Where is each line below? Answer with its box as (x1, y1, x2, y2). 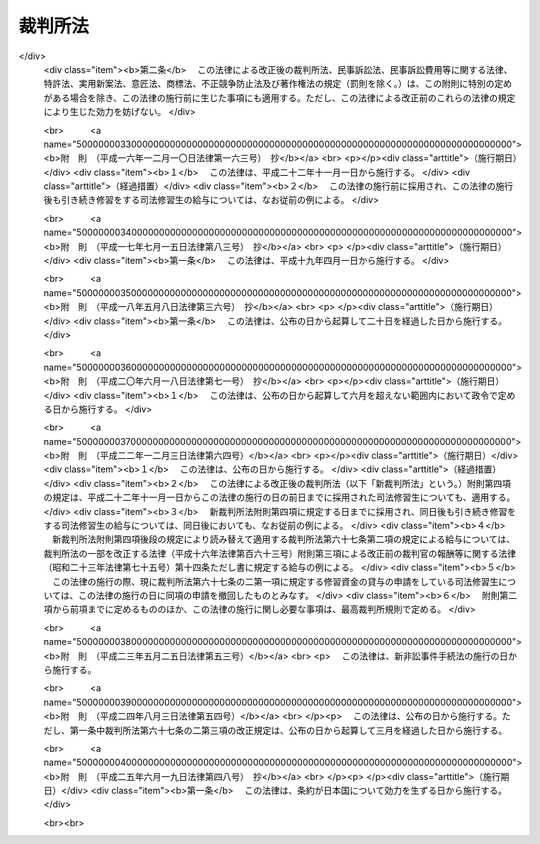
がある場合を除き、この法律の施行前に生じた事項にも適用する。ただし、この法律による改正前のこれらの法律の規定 (43, 91, 516, 104)
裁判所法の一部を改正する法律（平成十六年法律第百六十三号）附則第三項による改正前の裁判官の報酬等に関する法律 (43, 547, 517, 559)
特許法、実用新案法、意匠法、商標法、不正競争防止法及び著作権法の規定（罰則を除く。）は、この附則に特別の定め (43, 78, 512, 90)
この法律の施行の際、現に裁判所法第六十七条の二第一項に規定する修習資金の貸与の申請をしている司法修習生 (51, 575, 499, 587)
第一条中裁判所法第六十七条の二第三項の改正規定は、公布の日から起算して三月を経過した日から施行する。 (69, 724, 508, 736)
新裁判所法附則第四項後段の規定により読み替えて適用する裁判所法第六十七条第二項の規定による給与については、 (51, 533, 515, 545)
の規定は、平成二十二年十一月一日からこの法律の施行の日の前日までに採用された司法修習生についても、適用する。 (43, 491, 516, 504)
